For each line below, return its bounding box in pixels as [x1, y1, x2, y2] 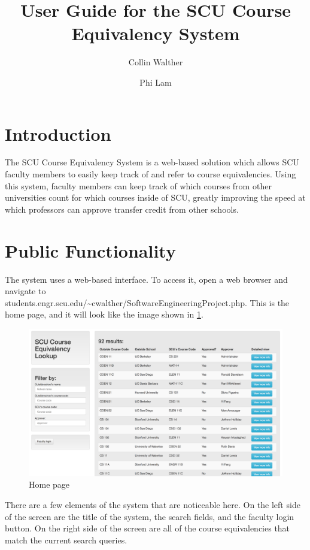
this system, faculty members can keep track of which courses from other [5, 179, 272, 192]
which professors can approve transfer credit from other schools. [5, 203, 239, 215]
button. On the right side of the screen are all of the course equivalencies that [5, 522, 290, 534]
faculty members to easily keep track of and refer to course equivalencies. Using [5, 168, 296, 180]
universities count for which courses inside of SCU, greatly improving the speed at [5, 191, 306, 204]
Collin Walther [128, 56, 183, 68]
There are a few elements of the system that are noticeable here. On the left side [5, 498, 300, 511]
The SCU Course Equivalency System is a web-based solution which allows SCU [5, 156, 299, 168]
